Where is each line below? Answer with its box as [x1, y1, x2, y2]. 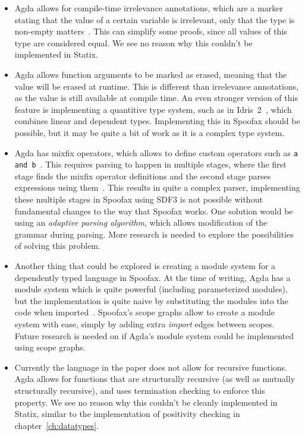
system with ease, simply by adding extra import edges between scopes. [14, 317, 275, 330]
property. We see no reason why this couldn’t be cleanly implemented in [14, 396, 278, 408]
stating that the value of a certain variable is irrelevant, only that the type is [14, 13, 295, 26]
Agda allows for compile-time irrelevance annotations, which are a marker [14, 2, 283, 14]
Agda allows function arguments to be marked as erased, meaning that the [14, 68, 287, 80]
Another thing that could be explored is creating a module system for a [14, 260, 276, 271]
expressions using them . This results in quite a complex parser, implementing [14, 181, 300, 194]
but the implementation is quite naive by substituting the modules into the [14, 294, 288, 307]
